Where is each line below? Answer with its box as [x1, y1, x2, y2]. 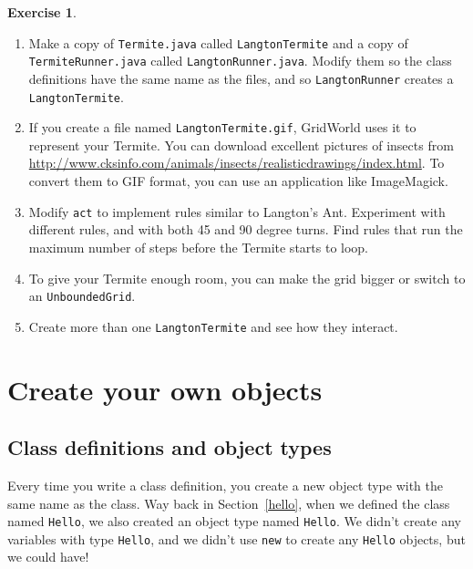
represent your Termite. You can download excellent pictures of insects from [28, 135, 454, 154]
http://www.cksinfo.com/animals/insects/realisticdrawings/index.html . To [28, 153, 445, 172]
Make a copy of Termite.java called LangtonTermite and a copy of [28, 33, 408, 52]
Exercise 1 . [7, 3, 77, 21]
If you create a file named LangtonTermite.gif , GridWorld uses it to [28, 118, 416, 137]
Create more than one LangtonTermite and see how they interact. [28, 316, 398, 336]
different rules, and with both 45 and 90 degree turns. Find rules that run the [28, 220, 463, 239]
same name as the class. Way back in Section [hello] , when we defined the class [7, 493, 450, 512]
